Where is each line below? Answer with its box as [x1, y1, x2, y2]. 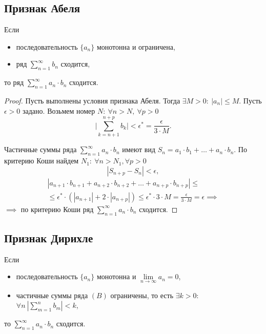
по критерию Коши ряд [21, 203, 94, 214]
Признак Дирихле [4, 229, 93, 245]
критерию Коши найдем [4, 155, 79, 166]
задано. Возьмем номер [23, 105, 95, 116]
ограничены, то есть [110, 289, 174, 300]
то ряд [4, 77, 24, 88]
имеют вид [122, 144, 156, 155]
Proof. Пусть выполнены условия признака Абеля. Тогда [4, 95, 180, 106]
